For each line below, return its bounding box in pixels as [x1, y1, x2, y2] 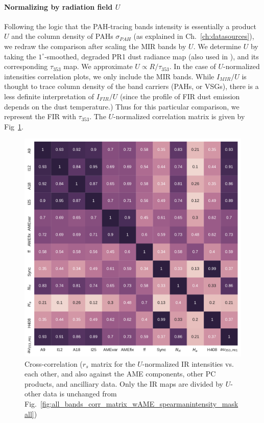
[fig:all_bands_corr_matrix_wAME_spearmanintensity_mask [40, 398, 238, 409]
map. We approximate [63, 61, 133, 72]
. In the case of [169, 61, 216, 72]
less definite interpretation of [4, 91, 94, 101]
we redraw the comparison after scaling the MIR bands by [4, 40, 186, 51]
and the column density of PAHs [11, 31, 113, 41]
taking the [4, 51, 36, 61]
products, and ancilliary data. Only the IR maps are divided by [25, 378, 224, 389]
